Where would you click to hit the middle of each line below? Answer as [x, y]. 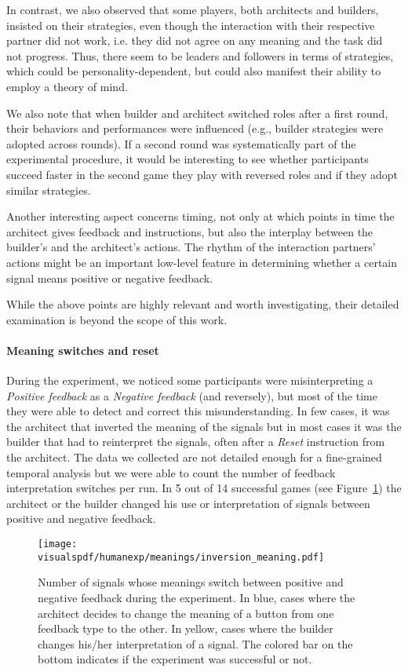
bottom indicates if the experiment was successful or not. [175, 659]
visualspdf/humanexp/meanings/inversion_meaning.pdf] [181, 557]
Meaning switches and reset [83, 350]
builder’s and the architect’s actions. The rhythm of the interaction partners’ [191, 247]
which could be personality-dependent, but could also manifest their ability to [194, 71]
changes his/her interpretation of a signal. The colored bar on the [195, 643]
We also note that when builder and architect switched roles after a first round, [197, 113]
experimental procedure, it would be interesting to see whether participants [188, 159]
